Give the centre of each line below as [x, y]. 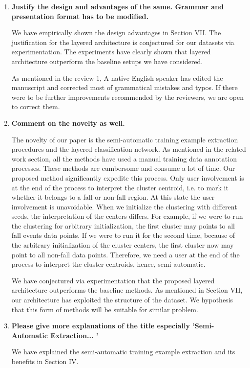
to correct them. [36, 106]
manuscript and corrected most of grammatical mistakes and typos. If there [125, 87]
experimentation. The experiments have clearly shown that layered [111, 52]
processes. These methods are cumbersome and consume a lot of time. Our [123, 168]
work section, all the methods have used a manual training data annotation [124, 158]
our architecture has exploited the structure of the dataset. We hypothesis [122, 300]
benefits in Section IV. [45, 361]
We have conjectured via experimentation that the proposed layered [113, 280]
